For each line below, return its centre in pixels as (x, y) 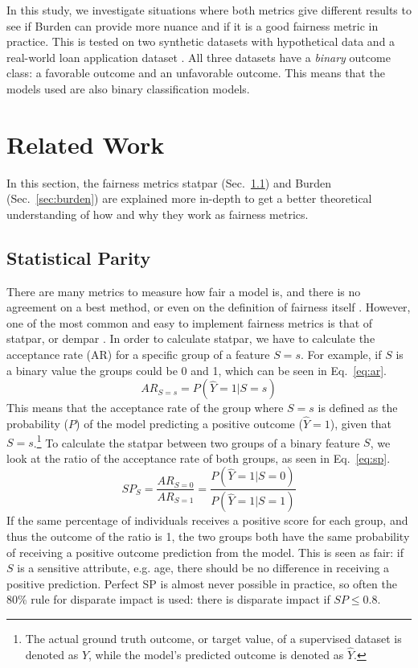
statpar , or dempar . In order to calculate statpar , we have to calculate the (191, 338)
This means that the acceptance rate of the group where (145, 408)
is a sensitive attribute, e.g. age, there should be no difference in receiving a (203, 568)
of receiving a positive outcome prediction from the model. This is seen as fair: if (205, 552)
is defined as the (358, 408)
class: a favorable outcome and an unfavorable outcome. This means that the (196, 73)
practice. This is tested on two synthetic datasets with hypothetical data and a (201, 41)
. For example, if (341, 355)
